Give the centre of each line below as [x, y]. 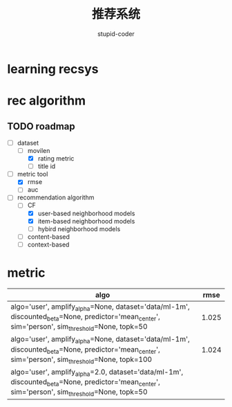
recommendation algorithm [56, 197]
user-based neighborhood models [86, 213]
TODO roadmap [41, 126]
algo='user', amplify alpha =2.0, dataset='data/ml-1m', [97, 372]
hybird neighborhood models [79, 228]
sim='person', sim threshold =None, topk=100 [81, 360]
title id [47, 166]
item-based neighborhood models [86, 221]
